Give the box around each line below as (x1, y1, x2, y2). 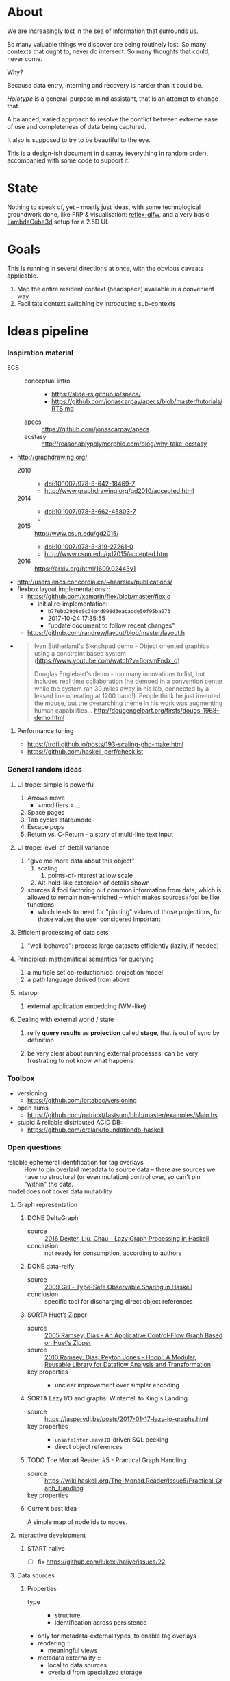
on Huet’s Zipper (44, 1339, 92, 1347)
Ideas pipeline (7, 324, 89, 339)
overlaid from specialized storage (47, 1668, 142, 1677)
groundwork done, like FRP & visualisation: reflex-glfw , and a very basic (7, 210, 210, 218)
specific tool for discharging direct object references (44, 1298, 193, 1306)
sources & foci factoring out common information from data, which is (27, 885, 222, 894)
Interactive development (16, 1531, 86, 1540)
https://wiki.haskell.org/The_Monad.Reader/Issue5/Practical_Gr (44, 1477, 222, 1485)
